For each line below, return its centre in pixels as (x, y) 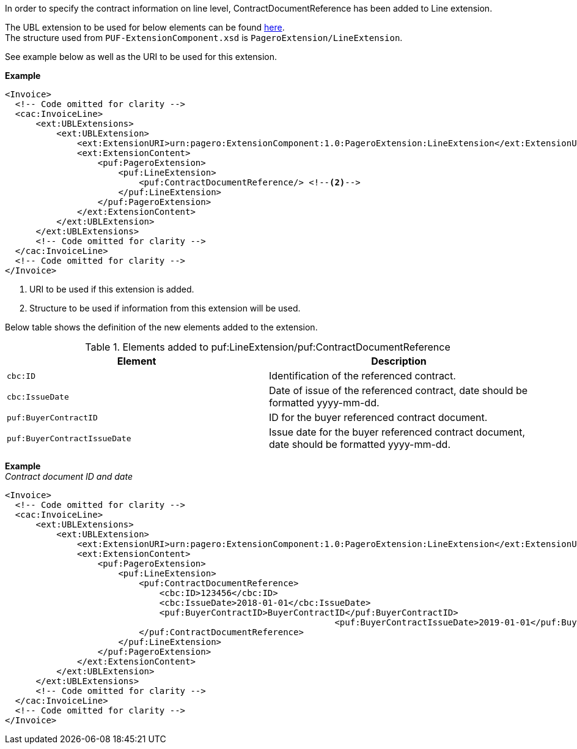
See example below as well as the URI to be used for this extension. (141, 57)
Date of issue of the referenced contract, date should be (399, 390)
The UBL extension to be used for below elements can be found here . (145, 27)
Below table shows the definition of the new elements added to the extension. (161, 327)
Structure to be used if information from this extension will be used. (165, 308)
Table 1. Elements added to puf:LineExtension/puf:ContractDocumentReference (268, 347)
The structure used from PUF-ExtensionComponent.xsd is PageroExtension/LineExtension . (204, 38)
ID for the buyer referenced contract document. (378, 417)
